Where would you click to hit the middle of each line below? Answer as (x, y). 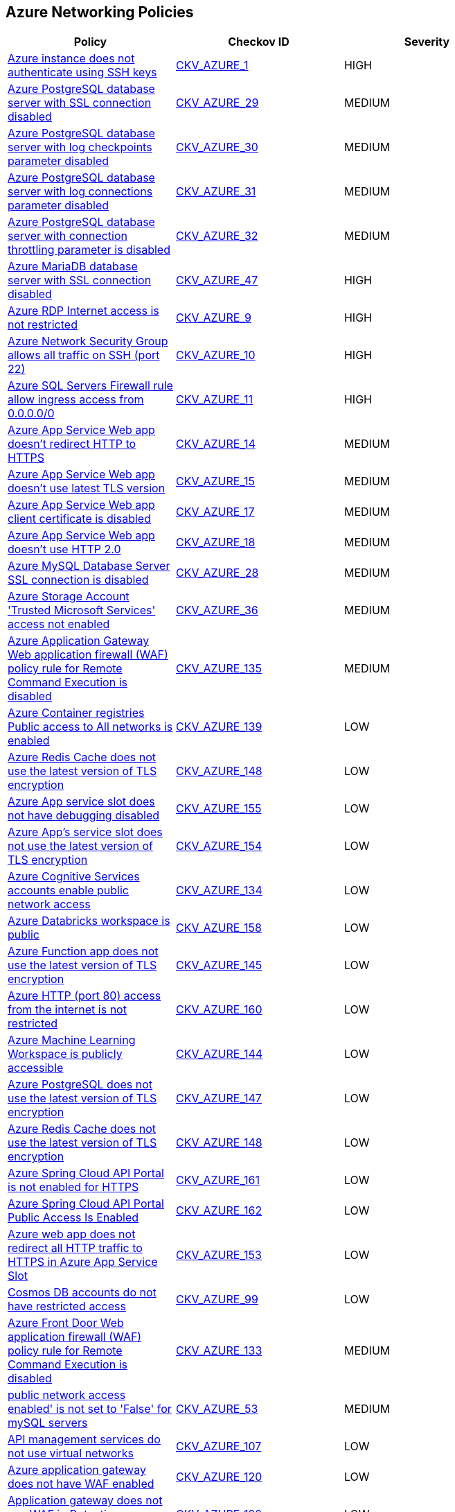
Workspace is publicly (65, 1054)
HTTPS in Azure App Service (83, 1262)
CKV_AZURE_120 (219, 1477)
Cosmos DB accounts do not (82, 1293)
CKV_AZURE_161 (217, 1180)
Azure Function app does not (83, 951)
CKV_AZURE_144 (219, 1054)
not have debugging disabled (84, 816)
